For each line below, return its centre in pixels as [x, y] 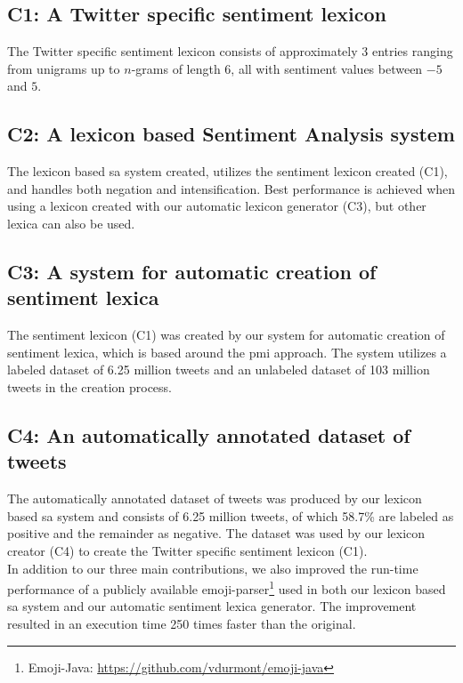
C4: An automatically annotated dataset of [209, 434]
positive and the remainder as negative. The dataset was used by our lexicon [216, 533]
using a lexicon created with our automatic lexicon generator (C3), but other [217, 206]
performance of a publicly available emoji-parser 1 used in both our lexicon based [227, 587]
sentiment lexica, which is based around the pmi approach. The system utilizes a [227, 352]
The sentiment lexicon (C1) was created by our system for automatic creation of [226, 335]
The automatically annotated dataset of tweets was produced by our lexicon [215, 498]
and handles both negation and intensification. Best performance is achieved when [231, 188]
